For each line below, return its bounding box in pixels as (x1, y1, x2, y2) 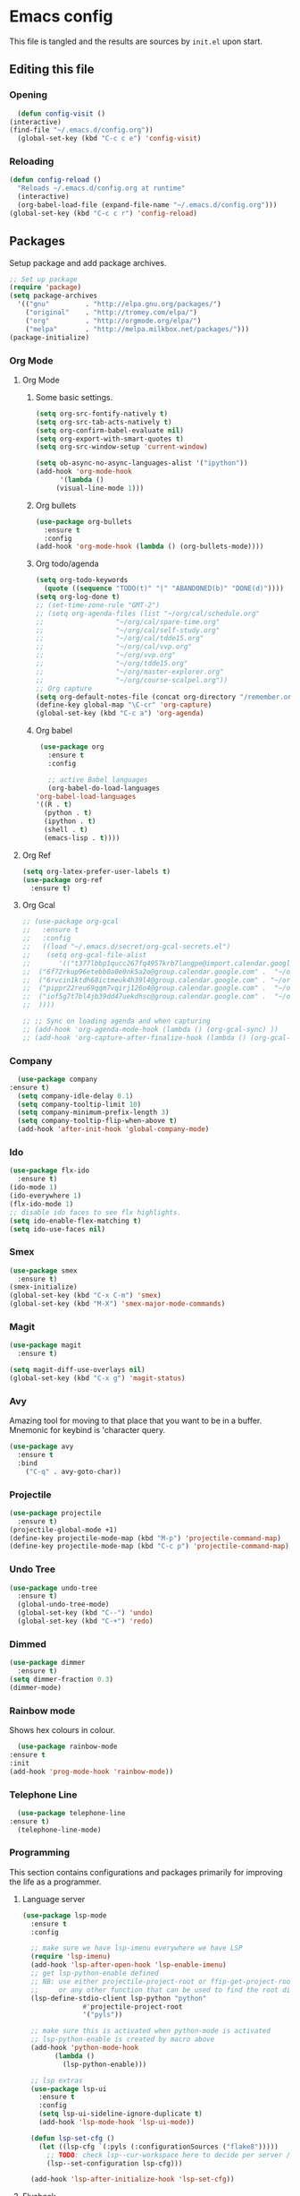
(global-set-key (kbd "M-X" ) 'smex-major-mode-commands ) (9, 1300, 226, 1308)
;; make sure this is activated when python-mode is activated (30, 2027, 271, 2036)
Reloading (9, 155, 54, 167)
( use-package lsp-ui (30, 2084, 107, 2093)
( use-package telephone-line (17, 1808, 126, 1817)
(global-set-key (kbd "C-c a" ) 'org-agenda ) (35, 709, 204, 718)
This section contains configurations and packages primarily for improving (9, 1866, 283, 1877)
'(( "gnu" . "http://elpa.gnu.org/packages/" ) (17, 300, 221, 309)
